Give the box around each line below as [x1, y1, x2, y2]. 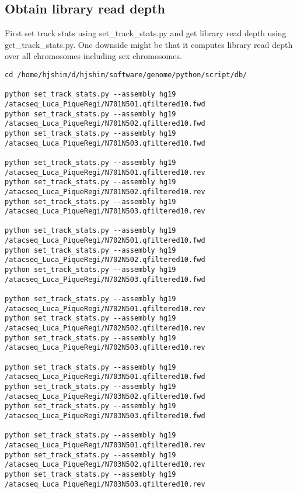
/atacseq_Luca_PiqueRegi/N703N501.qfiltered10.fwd [5, 373, 205, 381]
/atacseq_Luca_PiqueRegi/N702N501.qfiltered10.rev [5, 304, 205, 313]
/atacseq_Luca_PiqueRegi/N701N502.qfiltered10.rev [5, 187, 205, 196]
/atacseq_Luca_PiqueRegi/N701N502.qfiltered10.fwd [5, 119, 205, 128]
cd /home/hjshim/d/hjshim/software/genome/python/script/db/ [5, 70, 247, 79]
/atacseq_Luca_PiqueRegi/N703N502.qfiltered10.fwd [5, 392, 205, 401]
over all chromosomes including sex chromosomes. [5, 50, 182, 62]
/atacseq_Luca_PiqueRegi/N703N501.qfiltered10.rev [5, 440, 205, 449]
